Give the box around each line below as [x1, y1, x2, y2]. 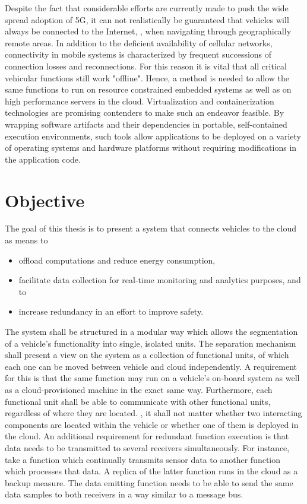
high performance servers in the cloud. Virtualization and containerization [5, 94, 274, 107]
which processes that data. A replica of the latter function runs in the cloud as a [5, 465, 298, 477]
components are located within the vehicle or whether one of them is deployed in [5, 418, 299, 430]
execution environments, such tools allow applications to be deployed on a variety [5, 129, 301, 142]
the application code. [5, 153, 81, 165]
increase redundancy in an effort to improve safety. [18, 305, 204, 318]
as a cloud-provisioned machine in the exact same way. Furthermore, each [5, 383, 273, 395]
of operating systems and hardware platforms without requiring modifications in [5, 141, 297, 154]
